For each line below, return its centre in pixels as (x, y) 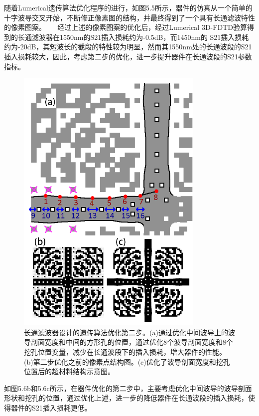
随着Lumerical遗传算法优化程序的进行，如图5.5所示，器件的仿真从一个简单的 (128, 7)
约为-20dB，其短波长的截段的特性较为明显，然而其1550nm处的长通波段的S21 (128, 47)
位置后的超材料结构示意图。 (69, 371)
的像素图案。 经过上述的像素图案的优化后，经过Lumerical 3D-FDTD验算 (126, 27)
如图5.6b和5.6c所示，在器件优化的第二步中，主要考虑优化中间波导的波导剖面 (128, 388)
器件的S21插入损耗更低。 (51, 407)
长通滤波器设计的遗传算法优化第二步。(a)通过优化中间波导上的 (126, 332)
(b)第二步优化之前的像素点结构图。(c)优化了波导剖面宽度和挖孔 (127, 361)
